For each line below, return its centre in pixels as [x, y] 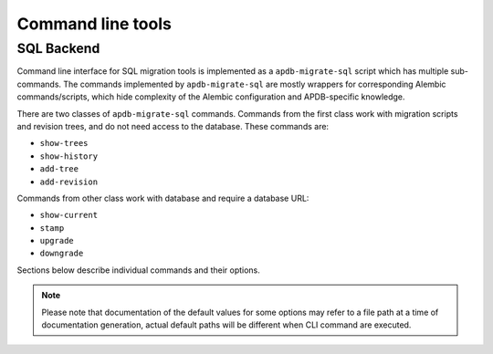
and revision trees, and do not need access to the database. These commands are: [173, 126]
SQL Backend [58, 48]
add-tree [59, 169]
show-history [69, 156]
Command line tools [94, 24]
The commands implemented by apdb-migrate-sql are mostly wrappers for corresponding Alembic [254, 84]
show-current [69, 215]
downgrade [62, 254]
